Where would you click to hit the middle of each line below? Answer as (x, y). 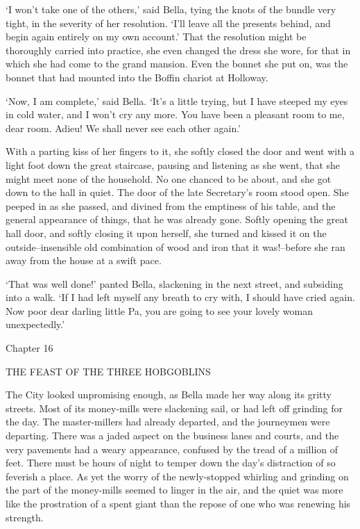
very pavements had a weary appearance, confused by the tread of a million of (172, 449)
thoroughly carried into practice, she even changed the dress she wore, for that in (178, 50)
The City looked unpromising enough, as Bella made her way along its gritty (169, 394)
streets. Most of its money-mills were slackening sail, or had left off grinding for (174, 408)
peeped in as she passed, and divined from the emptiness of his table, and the (171, 205)
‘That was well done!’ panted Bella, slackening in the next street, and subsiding (174, 283)
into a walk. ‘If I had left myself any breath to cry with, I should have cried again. (180, 297)
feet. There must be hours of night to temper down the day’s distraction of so (171, 463)
